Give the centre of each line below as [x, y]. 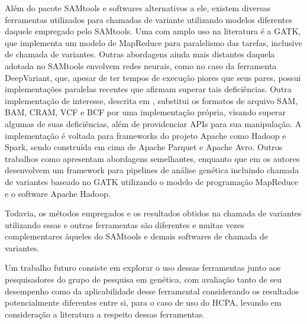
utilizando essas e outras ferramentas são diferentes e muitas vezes [125, 224]
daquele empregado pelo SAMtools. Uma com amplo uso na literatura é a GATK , [153, 31]
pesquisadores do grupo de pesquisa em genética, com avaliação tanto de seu [143, 279]
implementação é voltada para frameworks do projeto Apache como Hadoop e [146, 135]
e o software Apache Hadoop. [58, 193]
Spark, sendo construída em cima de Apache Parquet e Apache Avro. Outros [144, 147]
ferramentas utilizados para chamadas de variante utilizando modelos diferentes [148, 19]
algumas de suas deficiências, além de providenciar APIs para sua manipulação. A [153, 123]
